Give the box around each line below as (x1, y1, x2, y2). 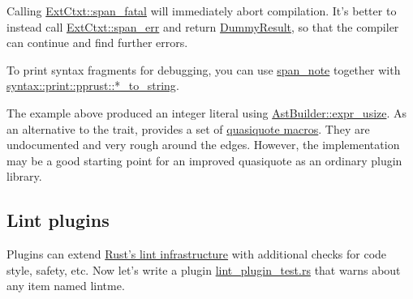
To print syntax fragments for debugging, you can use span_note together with (6, 61, 401, 78)
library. (6, 168, 42, 185)
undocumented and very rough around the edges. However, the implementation (6, 136, 400, 153)
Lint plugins (6, 207, 110, 233)
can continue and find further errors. (6, 34, 188, 51)
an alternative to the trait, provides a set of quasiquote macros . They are (6, 120, 370, 137)
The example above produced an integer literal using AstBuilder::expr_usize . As (6, 104, 407, 121)
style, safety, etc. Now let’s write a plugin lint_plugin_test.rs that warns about (6, 261, 401, 278)
